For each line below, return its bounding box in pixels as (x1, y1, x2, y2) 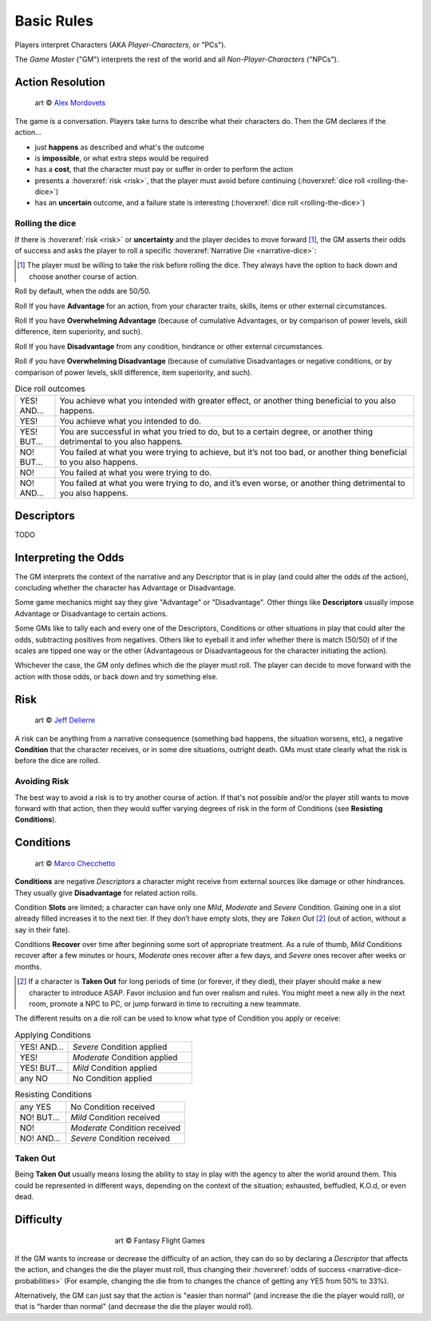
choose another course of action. (29, 272, 139, 281)
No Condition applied (72, 1073, 152, 1084)
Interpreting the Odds (14, 551, 125, 564)
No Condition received (70, 1101, 156, 1112)
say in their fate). (14, 925, 71, 934)
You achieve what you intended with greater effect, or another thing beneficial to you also (59, 396, 397, 407)
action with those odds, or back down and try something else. (14, 671, 219, 681)
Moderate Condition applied (72, 1052, 178, 1063)
